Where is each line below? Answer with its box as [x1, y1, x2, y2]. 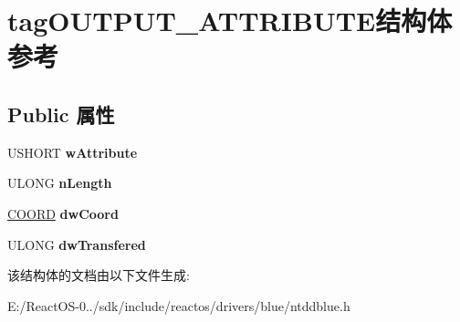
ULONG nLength [7, 173, 112, 192]
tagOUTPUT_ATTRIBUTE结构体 [7, 2, 453, 39]
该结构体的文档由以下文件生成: [7, 265, 190, 285]
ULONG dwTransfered [7, 234, 146, 254]
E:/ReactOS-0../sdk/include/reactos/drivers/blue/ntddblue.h [7, 296, 350, 315]
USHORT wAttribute [7, 142, 138, 161]
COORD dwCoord [7, 203, 119, 223]
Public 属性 [7, 99, 115, 128]
